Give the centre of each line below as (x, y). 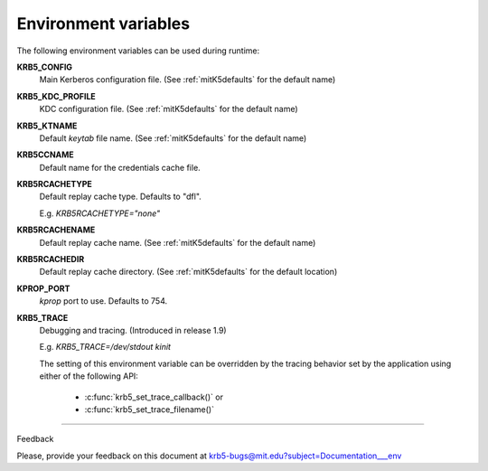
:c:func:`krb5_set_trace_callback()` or (154, 397)
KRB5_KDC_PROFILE (56, 96)
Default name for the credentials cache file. (120, 167)
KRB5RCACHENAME (56, 230)
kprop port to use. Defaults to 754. (103, 301)
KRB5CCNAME (45, 155)
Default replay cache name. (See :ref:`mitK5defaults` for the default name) (178, 242)
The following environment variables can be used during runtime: (138, 51)
